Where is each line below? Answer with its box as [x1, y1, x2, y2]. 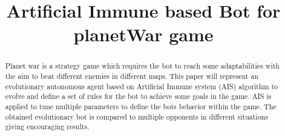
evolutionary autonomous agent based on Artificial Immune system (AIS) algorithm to [5, 81, 278, 91]
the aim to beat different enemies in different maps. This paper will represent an [5, 71, 259, 81]
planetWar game [73, 22, 214, 47]
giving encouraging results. [5, 121, 90, 132]
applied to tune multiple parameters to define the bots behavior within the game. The [5, 101, 277, 111]
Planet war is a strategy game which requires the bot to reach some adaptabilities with [5, 61, 280, 71]
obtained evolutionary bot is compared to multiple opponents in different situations [5, 111, 268, 121]
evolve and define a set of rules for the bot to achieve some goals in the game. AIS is [5, 91, 272, 101]
